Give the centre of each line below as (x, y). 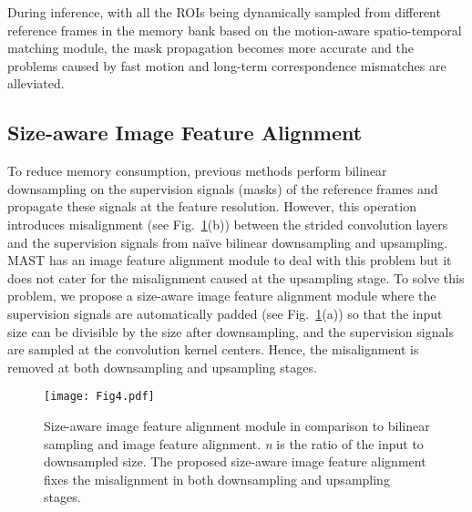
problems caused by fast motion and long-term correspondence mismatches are (227, 65)
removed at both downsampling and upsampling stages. (162, 367)
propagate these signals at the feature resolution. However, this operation (212, 206)
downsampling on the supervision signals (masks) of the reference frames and (223, 188)
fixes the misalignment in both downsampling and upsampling (217, 479)
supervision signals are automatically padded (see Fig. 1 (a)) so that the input (225, 313)
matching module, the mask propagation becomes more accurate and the (210, 48)
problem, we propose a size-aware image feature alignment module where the (222, 296)
